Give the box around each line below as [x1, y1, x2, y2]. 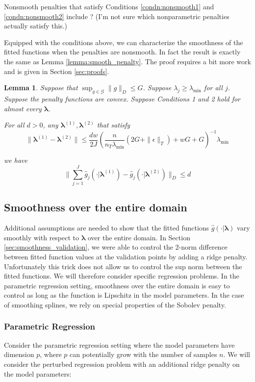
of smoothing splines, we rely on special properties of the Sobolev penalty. [4, 299, 226, 309]
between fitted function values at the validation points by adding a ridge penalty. [4, 251, 248, 261]
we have [4, 155, 27, 165]
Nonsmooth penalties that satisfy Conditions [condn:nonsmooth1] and [4, 1, 214, 11]
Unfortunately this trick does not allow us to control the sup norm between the [4, 261, 242, 271]
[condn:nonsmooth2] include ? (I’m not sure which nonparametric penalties [4, 11, 229, 21]
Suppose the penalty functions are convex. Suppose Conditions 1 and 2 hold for [4, 93, 241, 103]
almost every [4, 103, 42, 113]
